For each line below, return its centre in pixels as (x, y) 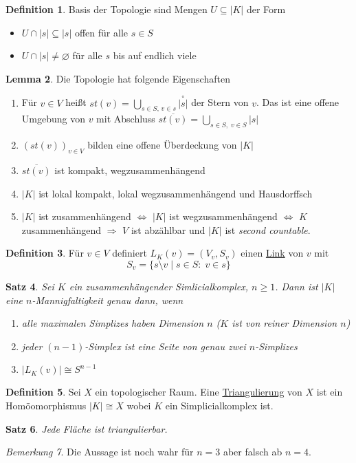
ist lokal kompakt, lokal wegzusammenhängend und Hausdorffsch (176, 193)
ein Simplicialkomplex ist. (219, 405)
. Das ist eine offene (298, 102)
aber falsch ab (253, 452)
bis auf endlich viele (155, 55)
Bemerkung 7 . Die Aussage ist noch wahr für (100, 452)
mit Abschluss (126, 119)
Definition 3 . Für (45, 253)
